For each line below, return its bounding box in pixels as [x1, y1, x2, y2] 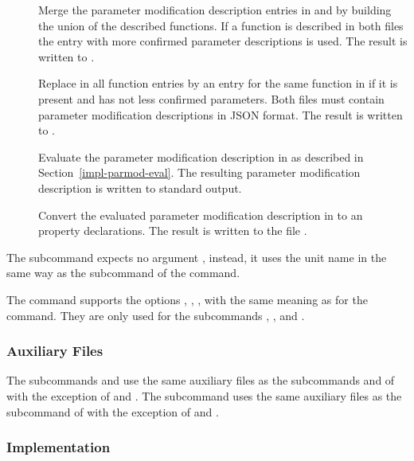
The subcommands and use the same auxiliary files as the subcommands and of [6, 372, 395, 389]
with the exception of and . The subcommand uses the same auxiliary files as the [6, 387, 402, 404]
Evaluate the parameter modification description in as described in [38, 148, 364, 165]
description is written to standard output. [38, 179, 242, 196]
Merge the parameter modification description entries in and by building [38, 2, 392, 18]
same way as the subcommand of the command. [6, 264, 240, 281]
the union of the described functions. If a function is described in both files [38, 17, 404, 33]
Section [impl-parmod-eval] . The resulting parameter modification [38, 164, 361, 181]
